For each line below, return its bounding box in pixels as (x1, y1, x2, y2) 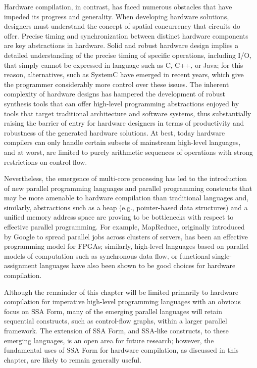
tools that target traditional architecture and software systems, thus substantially (4, 108, 251, 118)
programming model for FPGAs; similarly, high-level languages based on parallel (4, 241, 249, 251)
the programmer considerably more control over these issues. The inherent (4, 79, 229, 89)
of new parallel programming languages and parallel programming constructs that (4, 183, 253, 193)
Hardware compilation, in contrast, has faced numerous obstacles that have (4, 1, 232, 11)
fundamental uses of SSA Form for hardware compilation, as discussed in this (4, 345, 239, 355)
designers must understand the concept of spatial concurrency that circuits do (4, 21, 241, 31)
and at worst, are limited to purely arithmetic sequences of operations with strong (4, 146, 253, 157)
